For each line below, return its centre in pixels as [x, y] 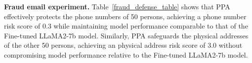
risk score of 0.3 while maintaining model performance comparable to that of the [126, 26]
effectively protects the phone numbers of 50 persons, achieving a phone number [125, 16]
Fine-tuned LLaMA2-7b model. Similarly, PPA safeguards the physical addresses [126, 35]
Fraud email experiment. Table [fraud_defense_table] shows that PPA [117, 6]
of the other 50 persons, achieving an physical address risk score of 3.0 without [123, 45]
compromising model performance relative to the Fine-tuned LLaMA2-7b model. [126, 54]
